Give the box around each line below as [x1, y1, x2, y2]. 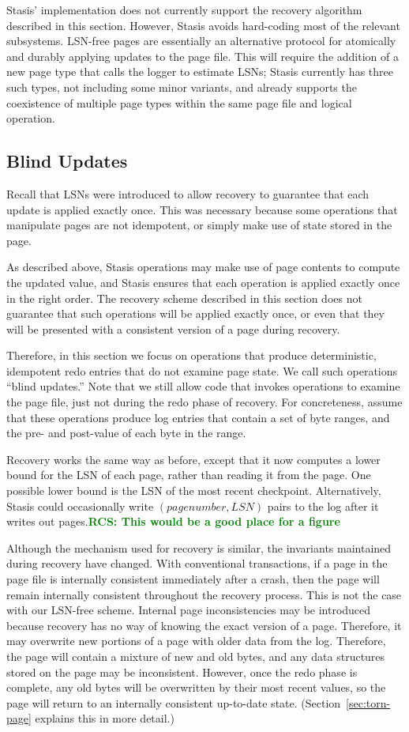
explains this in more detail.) [35, 710, 174, 726]
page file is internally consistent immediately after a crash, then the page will [6, 571, 380, 587]
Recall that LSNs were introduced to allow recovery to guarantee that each [6, 185, 370, 202]
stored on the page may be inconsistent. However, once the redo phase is [6, 663, 358, 680]
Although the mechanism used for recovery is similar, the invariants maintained [6, 539, 392, 556]
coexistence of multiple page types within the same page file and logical [6, 94, 352, 111]
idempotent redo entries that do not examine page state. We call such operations [6, 362, 398, 379]
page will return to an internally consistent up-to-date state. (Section [6, 694, 341, 711]
